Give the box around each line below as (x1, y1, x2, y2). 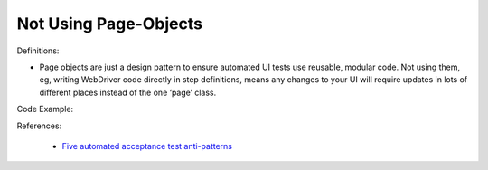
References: (16, 120, 62, 131)
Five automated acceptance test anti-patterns (61, 140, 232, 151)
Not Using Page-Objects (16, 14, 203, 33)
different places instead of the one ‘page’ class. (39, 87, 217, 98)
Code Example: (16, 104, 74, 115)
